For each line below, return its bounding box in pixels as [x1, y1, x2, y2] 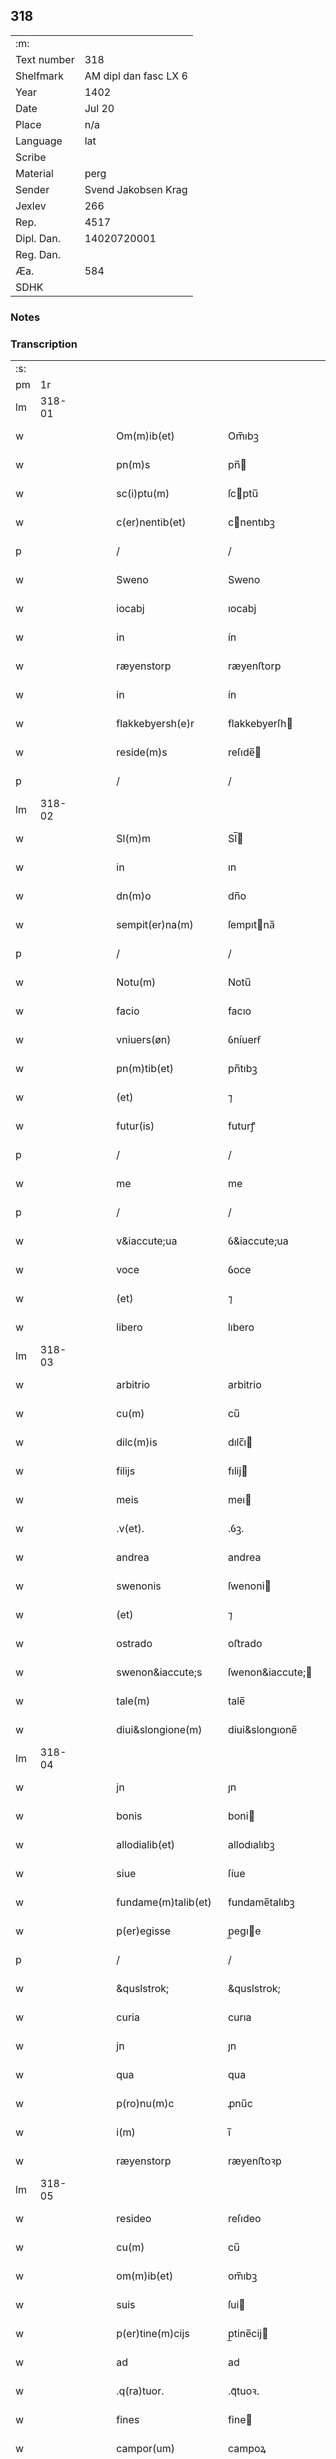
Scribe [15, 150, 47, 164]
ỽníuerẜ [227, 1033, 261, 1047]
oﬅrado [227, 1637, 263, 1651]
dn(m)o [116, 889, 152, 903]
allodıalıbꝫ [227, 1838, 275, 1852]
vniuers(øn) [116, 1033, 172, 1047]
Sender [15, 182, 50, 196]
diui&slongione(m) [116, 1723, 203, 1737]
